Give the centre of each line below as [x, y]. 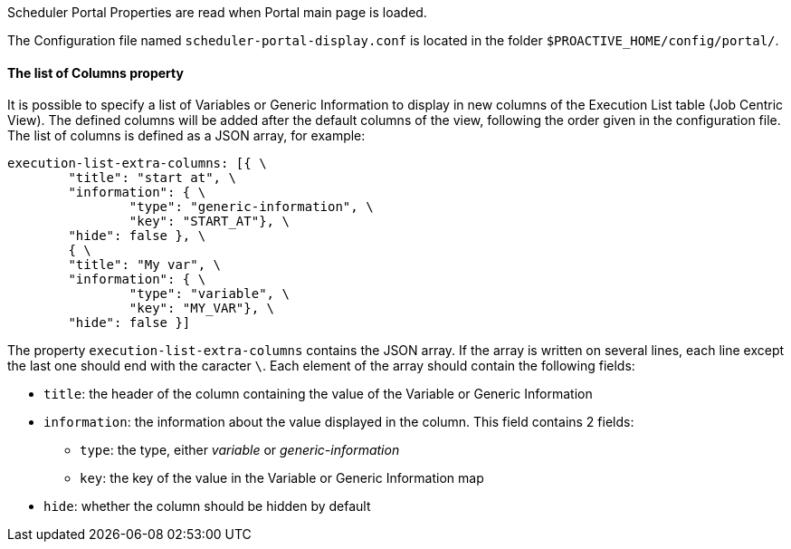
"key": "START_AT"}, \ [209, 222]
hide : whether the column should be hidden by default [207, 506]
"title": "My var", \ [145, 265]
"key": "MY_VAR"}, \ [202, 308]
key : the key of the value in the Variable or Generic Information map [282, 478]
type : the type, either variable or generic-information [240, 450]
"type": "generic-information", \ [251, 207]
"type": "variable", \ [209, 294]
